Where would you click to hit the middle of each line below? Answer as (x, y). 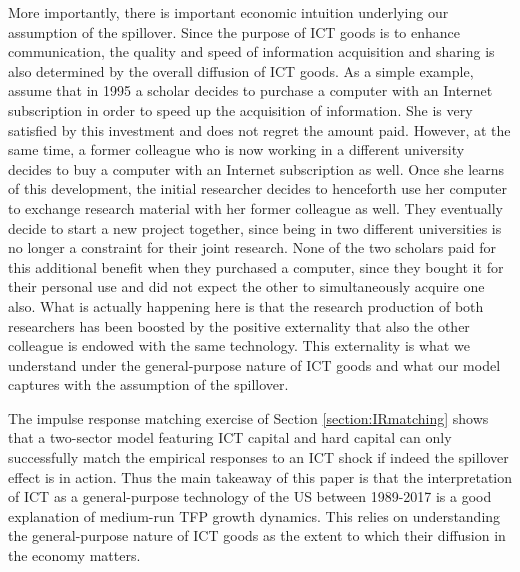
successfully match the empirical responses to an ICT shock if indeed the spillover (258, 457)
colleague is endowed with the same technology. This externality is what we (239, 345)
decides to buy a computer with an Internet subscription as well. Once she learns (256, 168)
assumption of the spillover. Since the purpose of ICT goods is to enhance (234, 31)
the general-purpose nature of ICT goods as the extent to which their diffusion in (257, 535)
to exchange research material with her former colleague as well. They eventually (255, 207)
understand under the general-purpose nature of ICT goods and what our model (254, 364)
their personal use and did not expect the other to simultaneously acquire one (246, 286)
